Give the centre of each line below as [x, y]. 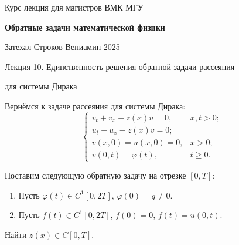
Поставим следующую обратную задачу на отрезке [95, 175]
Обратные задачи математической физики [85, 27]
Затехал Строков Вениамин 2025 [62, 47]
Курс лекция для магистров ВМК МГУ [74, 7]
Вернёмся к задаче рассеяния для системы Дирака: [95, 105]
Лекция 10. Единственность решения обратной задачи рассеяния [120, 66]
